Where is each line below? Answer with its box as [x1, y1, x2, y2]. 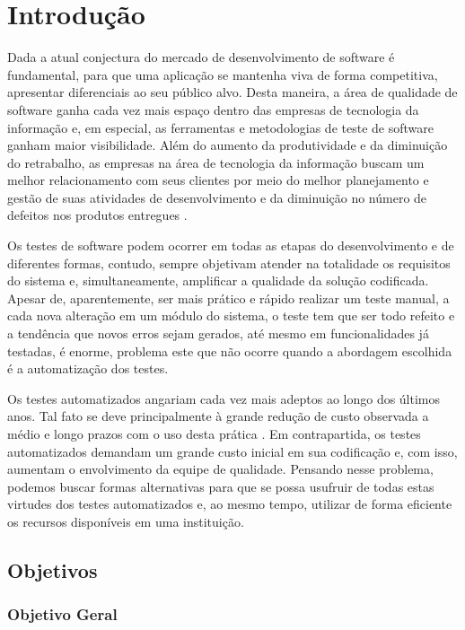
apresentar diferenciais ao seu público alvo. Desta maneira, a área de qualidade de [7, 83, 458, 101]
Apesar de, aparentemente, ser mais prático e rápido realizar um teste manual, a [7, 288, 450, 307]
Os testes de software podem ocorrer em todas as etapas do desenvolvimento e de [7, 236, 454, 255]
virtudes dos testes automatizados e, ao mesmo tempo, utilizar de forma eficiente [7, 494, 452, 513]
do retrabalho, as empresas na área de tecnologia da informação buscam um [7, 153, 425, 171]
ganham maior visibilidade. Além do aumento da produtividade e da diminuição [7, 136, 448, 154]
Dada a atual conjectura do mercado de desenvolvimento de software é [7, 48, 395, 66]
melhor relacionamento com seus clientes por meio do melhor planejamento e [7, 171, 429, 189]
